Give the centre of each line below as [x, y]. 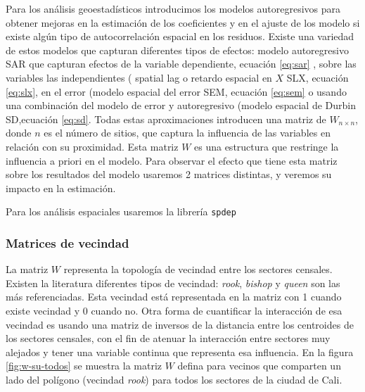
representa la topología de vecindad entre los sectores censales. [198, 269]
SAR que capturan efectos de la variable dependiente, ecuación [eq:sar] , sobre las [181, 64]
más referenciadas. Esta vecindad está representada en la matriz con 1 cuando [174, 297]
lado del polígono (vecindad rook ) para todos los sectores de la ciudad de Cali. [174, 379]
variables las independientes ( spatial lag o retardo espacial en [139, 77]
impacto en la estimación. [61, 188]
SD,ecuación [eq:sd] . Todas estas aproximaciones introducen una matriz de [166, 119]
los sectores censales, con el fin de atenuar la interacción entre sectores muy [168, 338]
